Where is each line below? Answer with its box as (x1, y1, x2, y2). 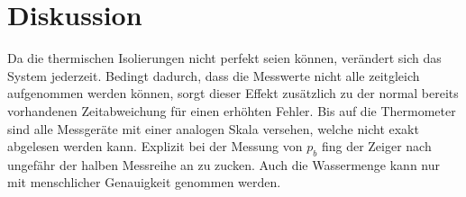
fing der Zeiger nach (321, 137, 432, 156)
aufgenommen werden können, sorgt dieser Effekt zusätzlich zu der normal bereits (7, 84, 459, 103)
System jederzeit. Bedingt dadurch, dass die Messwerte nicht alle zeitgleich (7, 66, 420, 85)
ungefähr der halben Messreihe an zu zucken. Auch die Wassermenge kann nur (7, 155, 441, 174)
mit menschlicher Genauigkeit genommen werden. (7, 173, 281, 192)
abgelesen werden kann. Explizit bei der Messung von (7, 137, 303, 156)
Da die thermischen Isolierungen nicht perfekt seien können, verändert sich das (7, 49, 442, 67)
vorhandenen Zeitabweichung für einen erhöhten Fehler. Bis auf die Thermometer (7, 101, 456, 120)
